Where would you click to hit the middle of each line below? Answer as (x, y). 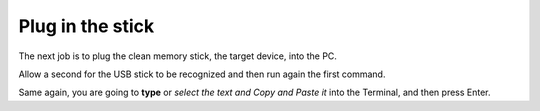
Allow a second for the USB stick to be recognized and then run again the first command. (202, 74)
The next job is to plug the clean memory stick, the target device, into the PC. (177, 56)
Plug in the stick (86, 26)
